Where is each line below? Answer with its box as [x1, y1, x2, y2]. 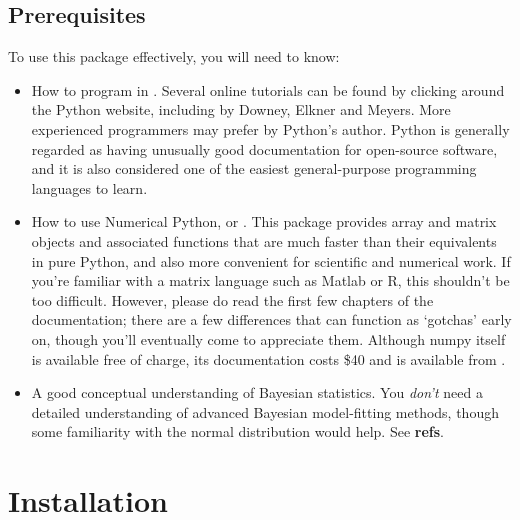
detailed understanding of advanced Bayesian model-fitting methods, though [31, 401, 499, 422]
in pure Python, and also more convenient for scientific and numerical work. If [31, 250, 511, 271]
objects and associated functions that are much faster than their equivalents [31, 230, 497, 251]
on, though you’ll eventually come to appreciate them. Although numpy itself [31, 328, 506, 349]
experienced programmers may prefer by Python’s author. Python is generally [31, 118, 510, 139]
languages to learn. [31, 177, 148, 198]
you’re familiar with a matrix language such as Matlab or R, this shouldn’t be [31, 270, 510, 291]
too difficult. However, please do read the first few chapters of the [31, 289, 434, 310]
